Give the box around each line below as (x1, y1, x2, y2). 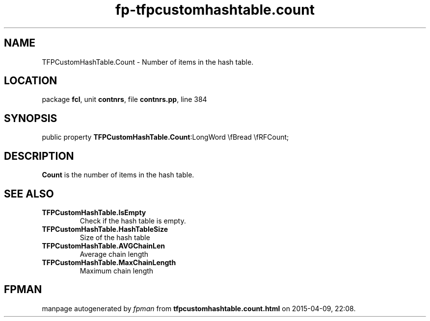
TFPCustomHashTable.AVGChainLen (42, 241, 165, 250)
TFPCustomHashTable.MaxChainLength (42, 258, 176, 267)
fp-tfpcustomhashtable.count (115, 1, 315, 18)
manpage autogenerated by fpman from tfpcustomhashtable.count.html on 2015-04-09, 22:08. (42, 304, 356, 313)
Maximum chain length (80, 266, 154, 275)
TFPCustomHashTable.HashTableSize (42, 224, 168, 233)
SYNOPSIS (4, 112, 57, 124)
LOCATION (4, 74, 57, 87)
